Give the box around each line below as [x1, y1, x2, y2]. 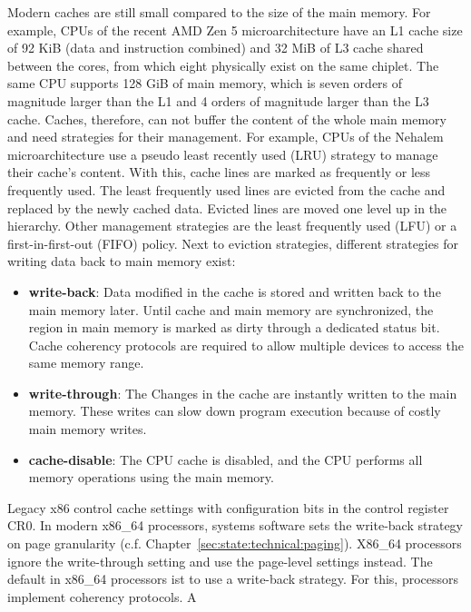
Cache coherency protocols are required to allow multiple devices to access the [28, 335, 464, 354]
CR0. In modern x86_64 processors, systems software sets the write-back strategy [7, 516, 463, 535]
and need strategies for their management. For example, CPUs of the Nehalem [7, 127, 444, 146]
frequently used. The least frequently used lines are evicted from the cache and [7, 180, 446, 199]
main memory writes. [28, 420, 147, 439]
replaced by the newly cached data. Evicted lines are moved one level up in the [7, 198, 447, 217]
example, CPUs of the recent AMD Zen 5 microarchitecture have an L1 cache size [7, 20, 463, 39]
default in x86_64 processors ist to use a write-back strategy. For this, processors [7, 569, 459, 588]
